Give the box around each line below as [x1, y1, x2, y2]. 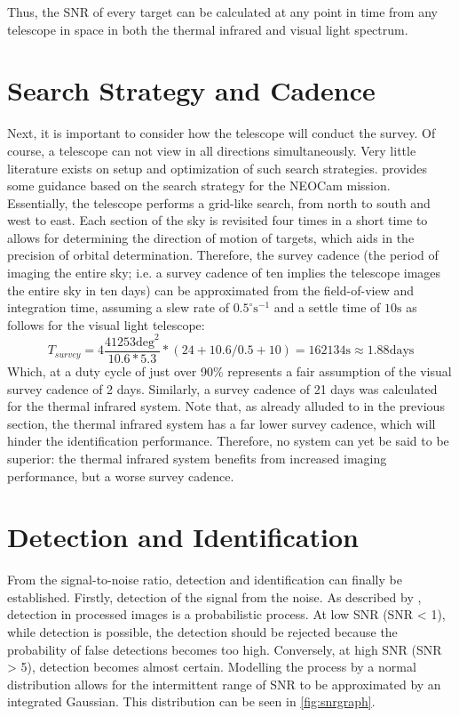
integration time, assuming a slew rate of [7, 298, 229, 317]
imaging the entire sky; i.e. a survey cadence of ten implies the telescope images [7, 263, 441, 282]
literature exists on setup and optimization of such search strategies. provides [7, 158, 427, 177]
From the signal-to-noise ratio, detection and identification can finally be [7, 570, 402, 589]
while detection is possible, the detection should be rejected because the [7, 623, 398, 641]
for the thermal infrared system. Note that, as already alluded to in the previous [7, 397, 445, 415]
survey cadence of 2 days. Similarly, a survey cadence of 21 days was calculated [7, 379, 438, 398]
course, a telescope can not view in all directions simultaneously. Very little [7, 141, 416, 159]
